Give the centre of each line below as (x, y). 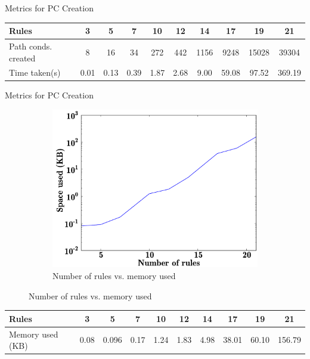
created (22, 58)
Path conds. (31, 46)
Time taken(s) (35, 72)
